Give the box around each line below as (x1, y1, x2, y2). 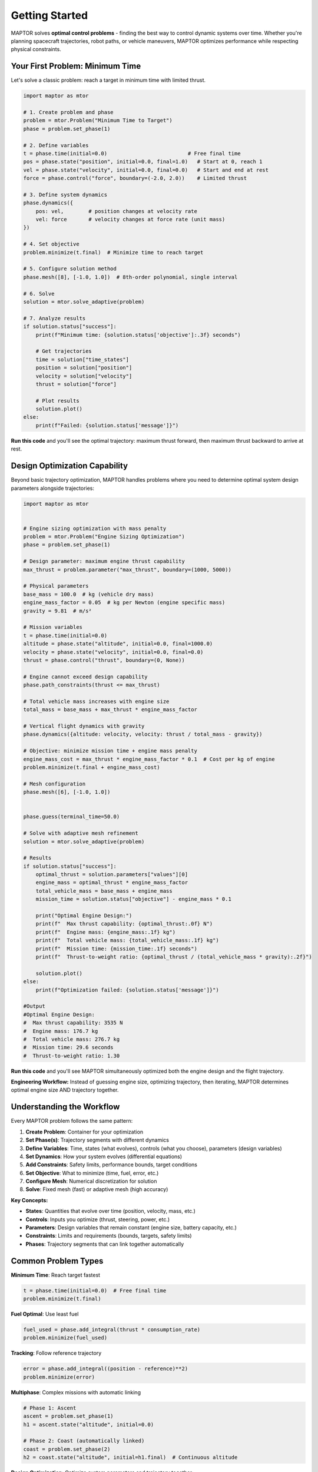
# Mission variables (23, 624, 82, 631)
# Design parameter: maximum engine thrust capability (23, 558, 185, 565)
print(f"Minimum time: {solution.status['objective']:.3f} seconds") (35, 331, 241, 338)
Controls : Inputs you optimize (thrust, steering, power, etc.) (25, 1216, 170, 1223)
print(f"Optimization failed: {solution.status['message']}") (35, 986, 219, 993)
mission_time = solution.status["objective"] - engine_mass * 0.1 (35, 896, 232, 903)
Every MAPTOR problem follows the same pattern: (11, 1118, 133, 1125)
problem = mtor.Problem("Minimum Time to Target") (23, 117, 173, 124)
